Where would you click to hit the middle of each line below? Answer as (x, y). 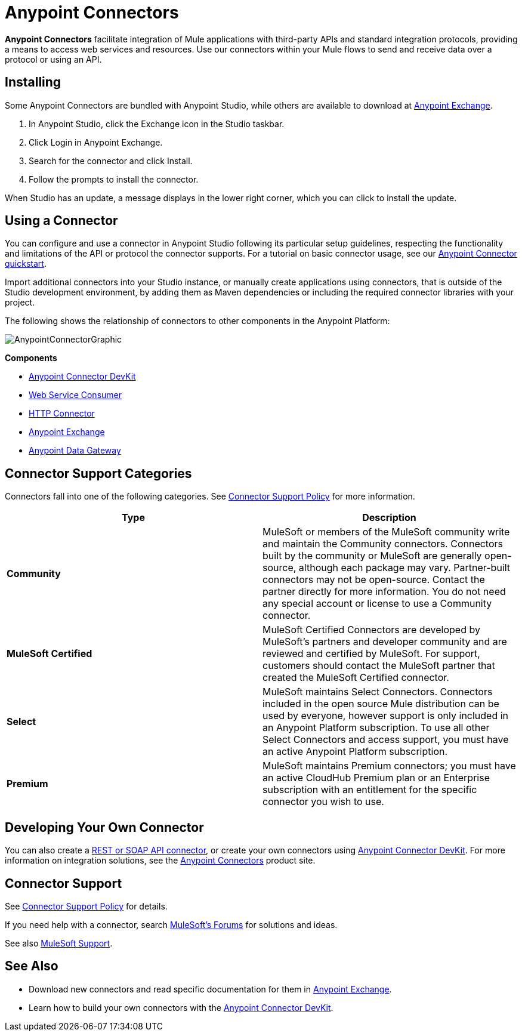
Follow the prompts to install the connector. (114, 179)
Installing (33, 82)
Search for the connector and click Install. (111, 161)
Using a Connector (61, 221)
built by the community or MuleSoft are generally (372, 556)
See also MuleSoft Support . (59, 943)
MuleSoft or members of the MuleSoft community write (386, 532)
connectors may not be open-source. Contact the (374, 580)
